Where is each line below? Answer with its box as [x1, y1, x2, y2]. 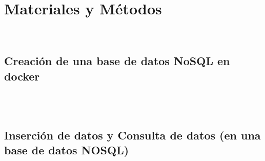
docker [4, 68, 40, 84]
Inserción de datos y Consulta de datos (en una [4, 127, 261, 143]
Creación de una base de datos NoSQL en [4, 53, 230, 69]
